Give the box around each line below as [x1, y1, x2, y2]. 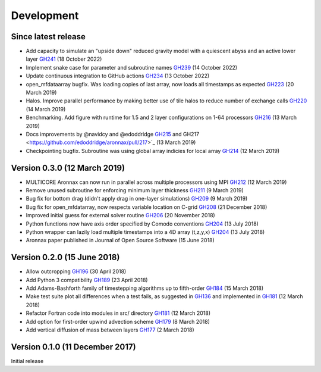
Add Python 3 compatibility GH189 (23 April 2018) [26, 276, 148, 283]
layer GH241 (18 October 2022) [26, 55, 102, 62]
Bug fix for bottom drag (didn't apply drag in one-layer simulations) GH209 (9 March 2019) [26, 195, 248, 202]
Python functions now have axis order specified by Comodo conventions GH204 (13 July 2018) [26, 220, 259, 227]
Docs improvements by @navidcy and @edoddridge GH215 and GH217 [26, 130, 199, 137]
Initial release [11, 357, 44, 364]
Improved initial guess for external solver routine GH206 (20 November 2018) [26, 212, 215, 219]
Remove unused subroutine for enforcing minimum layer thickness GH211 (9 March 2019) [26, 187, 244, 194]
